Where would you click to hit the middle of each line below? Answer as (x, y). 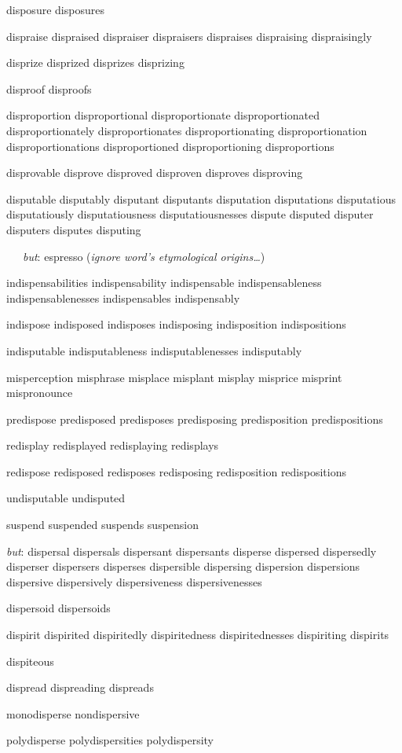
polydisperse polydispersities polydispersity (110, 740)
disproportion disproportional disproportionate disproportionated (163, 115)
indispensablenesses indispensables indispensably (123, 298)
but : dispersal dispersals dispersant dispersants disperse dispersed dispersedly (192, 551)
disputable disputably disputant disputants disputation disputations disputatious (201, 198)
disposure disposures (55, 9)
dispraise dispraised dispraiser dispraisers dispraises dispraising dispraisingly (189, 36)
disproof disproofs (49, 88)
